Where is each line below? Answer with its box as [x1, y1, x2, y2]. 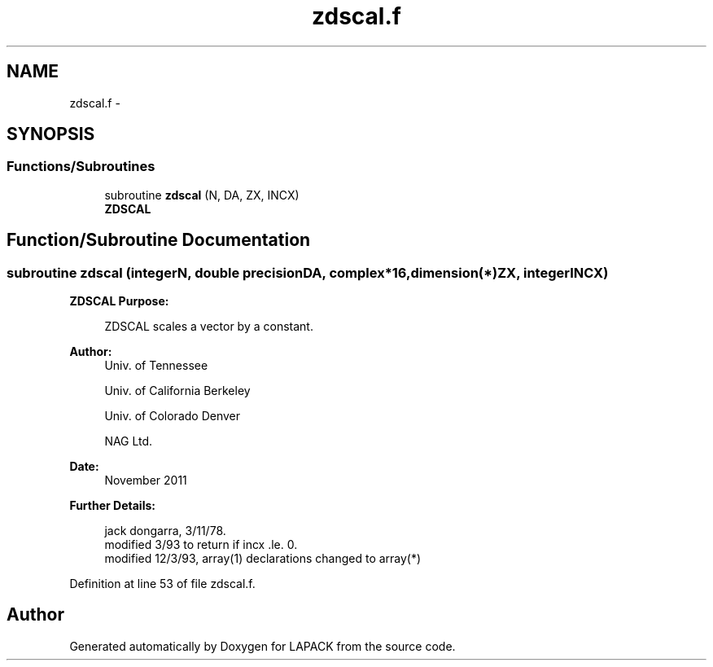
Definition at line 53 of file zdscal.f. [69, 577, 256, 591]
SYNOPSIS [7, 124, 95, 145]
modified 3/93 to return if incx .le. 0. [104, 538, 298, 552]
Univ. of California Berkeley [104, 384, 251, 398]
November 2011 [104, 473, 187, 488]
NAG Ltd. [104, 434, 153, 449]
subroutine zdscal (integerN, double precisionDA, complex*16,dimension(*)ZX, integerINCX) [7, 264, 609, 281]
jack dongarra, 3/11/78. [104, 524, 226, 538]
